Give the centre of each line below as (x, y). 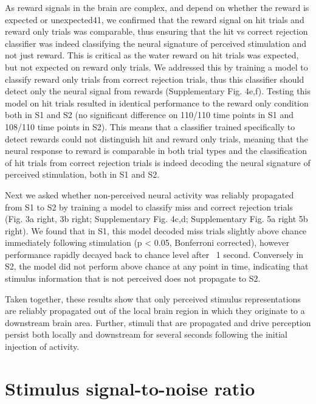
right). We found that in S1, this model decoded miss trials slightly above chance (156, 230)
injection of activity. (42, 347)
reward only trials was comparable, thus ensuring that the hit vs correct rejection (156, 31)
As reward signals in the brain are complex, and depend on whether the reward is (157, 7)
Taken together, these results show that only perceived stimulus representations (153, 298)
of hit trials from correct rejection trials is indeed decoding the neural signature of (158, 162)
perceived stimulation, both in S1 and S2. (82, 174)
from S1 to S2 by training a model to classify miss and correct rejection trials (149, 207)
